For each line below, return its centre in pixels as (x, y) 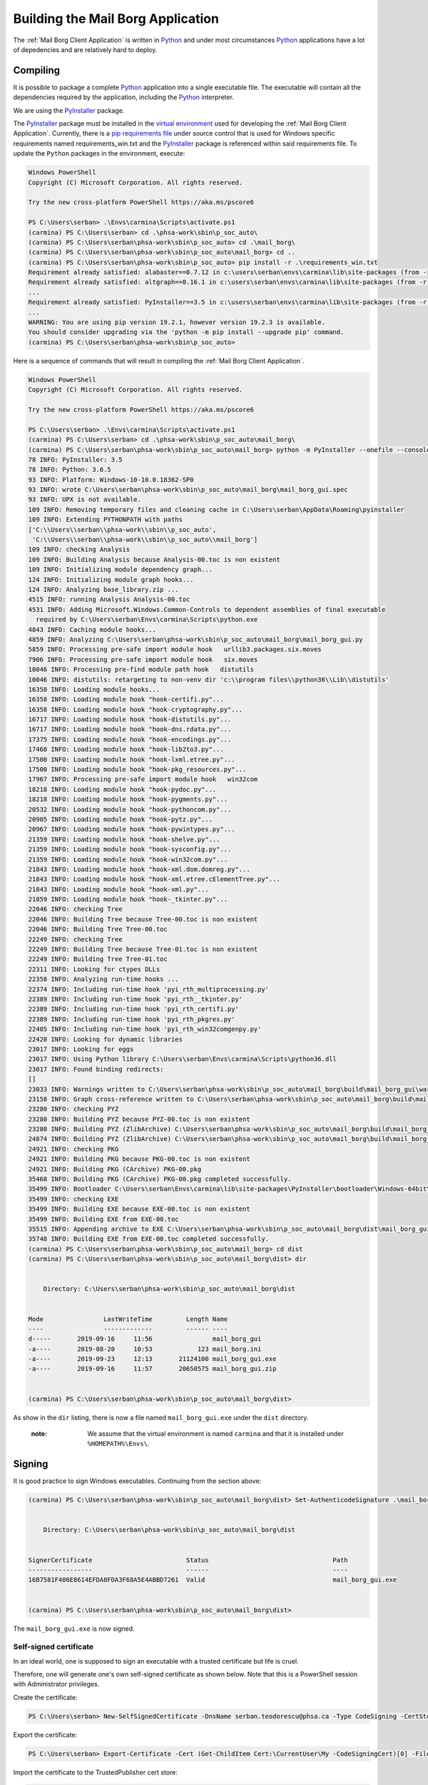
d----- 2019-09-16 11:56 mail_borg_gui (145, 1339)
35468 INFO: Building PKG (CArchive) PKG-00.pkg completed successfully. (160, 1179)
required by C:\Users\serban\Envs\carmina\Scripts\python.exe (147, 620)
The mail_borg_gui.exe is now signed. (74, 1629)
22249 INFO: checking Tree (75, 939)
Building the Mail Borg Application (116, 19)
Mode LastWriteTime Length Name (128, 1319)
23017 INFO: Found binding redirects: (96, 1069)
